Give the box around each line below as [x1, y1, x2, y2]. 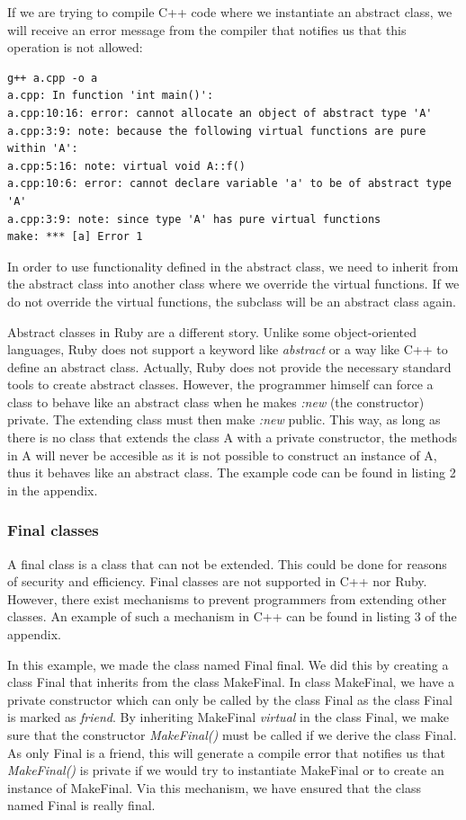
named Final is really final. [7, 796, 156, 815]
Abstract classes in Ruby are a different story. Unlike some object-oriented [7, 322, 417, 341]
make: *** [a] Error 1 [7, 230, 143, 244]
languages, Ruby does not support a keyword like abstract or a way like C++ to [7, 340, 448, 359]
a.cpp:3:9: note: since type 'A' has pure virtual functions [7, 212, 381, 226]
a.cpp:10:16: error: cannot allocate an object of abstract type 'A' [7, 106, 433, 120]
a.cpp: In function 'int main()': [7, 89, 214, 102]
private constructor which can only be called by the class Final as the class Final [7, 690, 453, 709]
